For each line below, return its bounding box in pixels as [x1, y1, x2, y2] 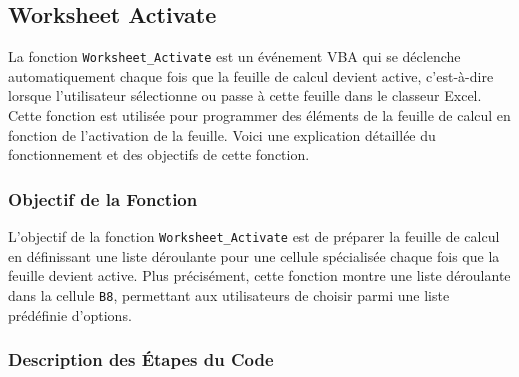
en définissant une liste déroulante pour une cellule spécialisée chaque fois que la [8, 245, 500, 266]
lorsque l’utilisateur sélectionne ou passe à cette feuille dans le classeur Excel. [8, 85, 482, 106]
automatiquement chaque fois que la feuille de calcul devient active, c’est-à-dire [8, 65, 494, 86]
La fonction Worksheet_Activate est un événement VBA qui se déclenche [8, 46, 461, 67]
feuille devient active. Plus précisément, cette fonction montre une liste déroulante [8, 265, 511, 286]
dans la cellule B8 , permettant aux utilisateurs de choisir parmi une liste [8, 284, 450, 305]
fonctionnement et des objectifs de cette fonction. [8, 144, 310, 165]
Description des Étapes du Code [8, 347, 274, 372]
